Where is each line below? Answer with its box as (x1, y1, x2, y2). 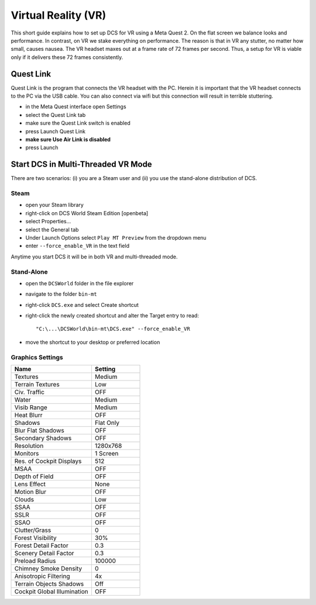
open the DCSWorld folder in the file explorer (25, 279, 134, 286)
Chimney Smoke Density (14, 564, 83, 572)
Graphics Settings (11, 353, 64, 361)
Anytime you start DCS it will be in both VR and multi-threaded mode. (11, 253, 178, 260)
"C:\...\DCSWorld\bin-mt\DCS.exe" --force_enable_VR (36, 326, 190, 333)
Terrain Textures (14, 380, 60, 388)
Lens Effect (14, 480, 46, 488)
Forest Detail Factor (14, 541, 68, 549)
